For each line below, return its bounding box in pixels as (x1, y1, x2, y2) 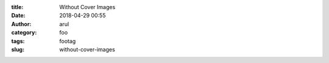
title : (11, 4, 24, 10)
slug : (11, 45, 24, 53)
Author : (11, 20, 32, 27)
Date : (11, 12, 26, 19)
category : (11, 29, 37, 36)
